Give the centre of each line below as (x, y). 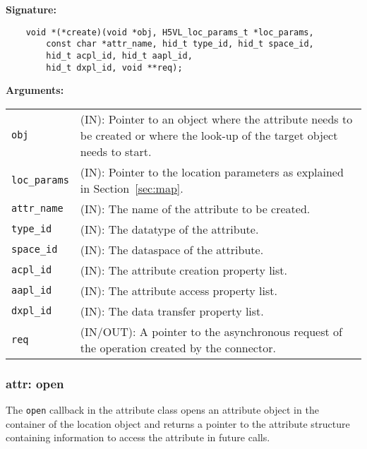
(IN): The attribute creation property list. (184, 270)
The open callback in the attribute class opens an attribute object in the (162, 410)
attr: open (35, 383)
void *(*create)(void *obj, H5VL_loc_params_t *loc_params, (170, 32)
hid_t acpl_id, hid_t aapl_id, (119, 55)
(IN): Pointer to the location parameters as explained (212, 172)
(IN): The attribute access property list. (179, 290)
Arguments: (35, 90)
